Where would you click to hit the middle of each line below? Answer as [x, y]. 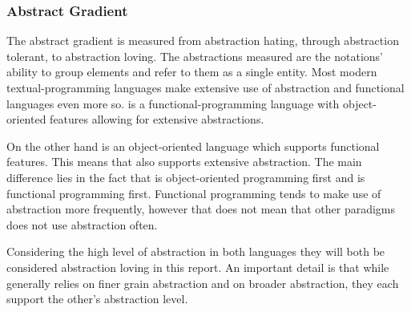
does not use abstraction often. [82, 224]
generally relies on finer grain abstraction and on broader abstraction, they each [203, 283]
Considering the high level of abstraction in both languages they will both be [196, 251]
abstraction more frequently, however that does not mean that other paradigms [201, 209]
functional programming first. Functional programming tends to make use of [194, 193]
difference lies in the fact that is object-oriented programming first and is [186, 177]
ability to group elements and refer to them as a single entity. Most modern [192, 72]
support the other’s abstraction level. [97, 299]
